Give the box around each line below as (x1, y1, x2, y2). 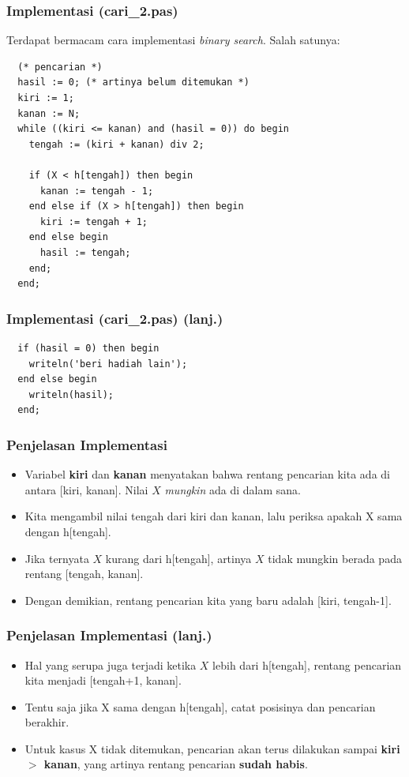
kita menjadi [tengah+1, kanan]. (24, 672, 182, 689)
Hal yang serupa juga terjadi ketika (24, 656, 197, 673)
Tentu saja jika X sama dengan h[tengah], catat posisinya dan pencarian (24, 698, 376, 715)
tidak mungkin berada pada (268, 550, 402, 566)
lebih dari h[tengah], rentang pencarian (212, 656, 402, 673)
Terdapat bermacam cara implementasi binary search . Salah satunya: (6, 32, 340, 48)
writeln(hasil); (28, 388, 114, 400)
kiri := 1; (17, 92, 74, 103)
